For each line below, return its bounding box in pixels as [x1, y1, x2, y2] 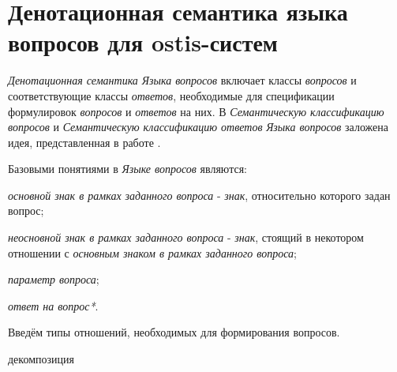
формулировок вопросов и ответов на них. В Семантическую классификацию [8, 103, 384, 119]
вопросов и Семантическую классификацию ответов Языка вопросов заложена [8, 118, 388, 135]
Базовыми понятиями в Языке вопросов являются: [8, 160, 247, 177]
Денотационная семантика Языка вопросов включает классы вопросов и [8, 72, 357, 88]
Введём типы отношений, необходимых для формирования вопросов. [8, 324, 340, 340]
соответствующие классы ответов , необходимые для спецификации [8, 87, 335, 103]
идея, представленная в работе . [8, 133, 161, 150]
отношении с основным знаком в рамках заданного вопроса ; [8, 244, 297, 261]
